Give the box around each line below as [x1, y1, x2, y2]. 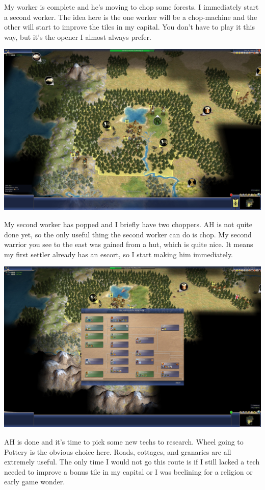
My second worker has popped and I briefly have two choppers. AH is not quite [4, 218, 252, 229]
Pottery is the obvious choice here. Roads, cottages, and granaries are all [4, 446, 231, 457]
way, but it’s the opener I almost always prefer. [4, 31, 151, 42]
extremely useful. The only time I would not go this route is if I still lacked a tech [4, 456, 260, 467]
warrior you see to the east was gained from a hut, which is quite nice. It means [4, 239, 253, 250]
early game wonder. [4, 476, 65, 487]
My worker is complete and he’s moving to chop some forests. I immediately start [4, 2, 259, 12]
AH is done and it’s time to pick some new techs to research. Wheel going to [4, 436, 244, 447]
